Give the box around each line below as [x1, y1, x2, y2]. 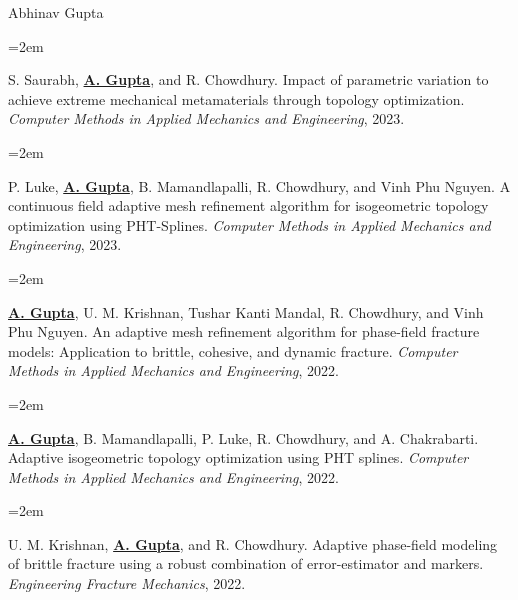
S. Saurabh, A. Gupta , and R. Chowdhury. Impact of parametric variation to [8, 69, 489, 90]
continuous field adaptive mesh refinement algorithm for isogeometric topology [8, 195, 489, 216]
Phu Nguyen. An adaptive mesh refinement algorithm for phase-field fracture [8, 321, 480, 342]
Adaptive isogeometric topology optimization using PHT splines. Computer [8, 447, 469, 468]
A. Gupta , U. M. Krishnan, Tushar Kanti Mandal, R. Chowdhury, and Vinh [8, 301, 484, 322]
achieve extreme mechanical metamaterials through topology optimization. [8, 88, 465, 109]
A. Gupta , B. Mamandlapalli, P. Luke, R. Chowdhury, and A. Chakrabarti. [8, 427, 479, 448]
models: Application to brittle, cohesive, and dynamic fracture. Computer [8, 340, 458, 361]
